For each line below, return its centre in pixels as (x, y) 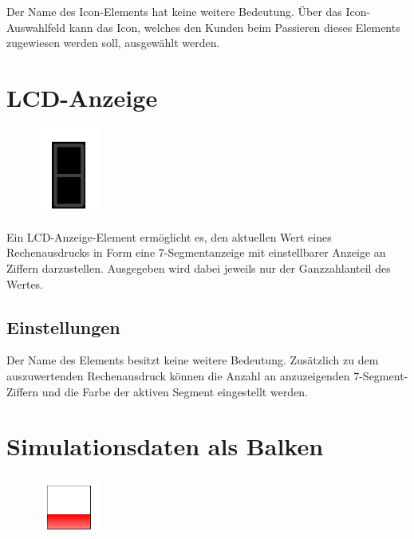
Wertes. (25, 283)
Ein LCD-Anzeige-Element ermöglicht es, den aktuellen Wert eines (169, 236)
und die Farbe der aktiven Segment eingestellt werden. (175, 391)
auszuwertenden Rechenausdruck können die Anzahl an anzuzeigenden (178, 376)
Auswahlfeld (36, 27)
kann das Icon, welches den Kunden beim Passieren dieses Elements (235, 27)
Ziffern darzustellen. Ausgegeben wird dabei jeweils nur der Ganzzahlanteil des (199, 268)
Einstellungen (63, 327)
